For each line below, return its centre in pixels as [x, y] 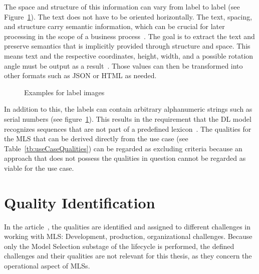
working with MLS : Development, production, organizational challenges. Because [128, 236]
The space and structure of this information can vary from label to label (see [122, 7]
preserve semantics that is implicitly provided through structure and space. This [127, 46]
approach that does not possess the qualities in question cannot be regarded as [125, 158]
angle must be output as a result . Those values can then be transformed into [123, 65]
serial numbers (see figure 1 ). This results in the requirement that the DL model [128, 118]
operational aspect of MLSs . [47, 265]
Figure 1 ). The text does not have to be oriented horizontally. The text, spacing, [128, 16]
